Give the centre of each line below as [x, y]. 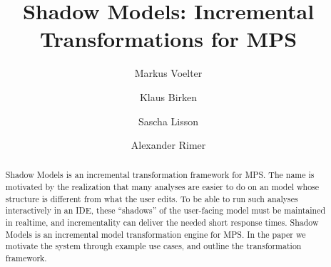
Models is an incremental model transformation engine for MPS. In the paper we [156, 234]
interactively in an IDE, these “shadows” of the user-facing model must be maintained [165, 210]
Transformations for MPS [168, 39]
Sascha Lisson [168, 121]
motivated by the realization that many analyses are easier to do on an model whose [162, 187]
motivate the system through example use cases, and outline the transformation [153, 246]
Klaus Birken [168, 96]
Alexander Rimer [168, 145]
